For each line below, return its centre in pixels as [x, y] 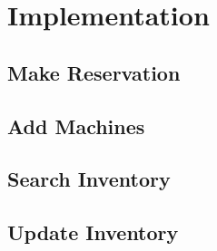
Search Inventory [89, 179]
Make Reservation [94, 72]
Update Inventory [93, 232]
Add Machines [76, 125]
